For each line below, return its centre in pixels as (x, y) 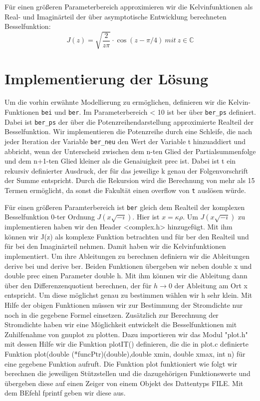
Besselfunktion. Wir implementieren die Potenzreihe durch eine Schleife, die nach (129, 131)
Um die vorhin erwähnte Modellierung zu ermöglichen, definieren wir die (115, 102)
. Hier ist (146, 217)
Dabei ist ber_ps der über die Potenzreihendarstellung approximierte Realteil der (129, 121)
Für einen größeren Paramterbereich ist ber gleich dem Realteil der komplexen (125, 207)
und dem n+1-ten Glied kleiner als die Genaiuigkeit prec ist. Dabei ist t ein (120, 161)
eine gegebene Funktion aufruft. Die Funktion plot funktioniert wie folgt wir (121, 363)
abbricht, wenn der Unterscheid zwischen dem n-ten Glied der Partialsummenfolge (130, 151)
